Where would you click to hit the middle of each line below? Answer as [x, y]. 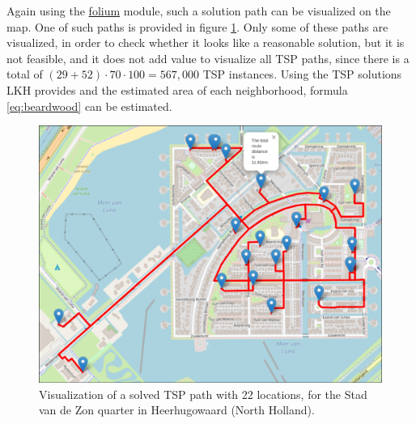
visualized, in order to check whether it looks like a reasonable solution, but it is [206, 42]
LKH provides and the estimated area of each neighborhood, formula [177, 89]
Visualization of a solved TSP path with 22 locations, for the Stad [203, 394]
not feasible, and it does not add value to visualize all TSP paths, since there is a [208, 58]
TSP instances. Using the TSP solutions [302, 74]
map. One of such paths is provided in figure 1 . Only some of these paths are [197, 26]
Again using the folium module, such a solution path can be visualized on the [199, 11]
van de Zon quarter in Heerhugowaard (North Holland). [177, 410]
